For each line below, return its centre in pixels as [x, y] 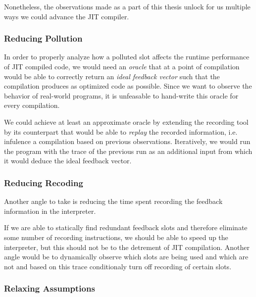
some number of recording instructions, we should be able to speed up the [116, 237]
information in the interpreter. [50, 211]
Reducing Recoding [44, 182]
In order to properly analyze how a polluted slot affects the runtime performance [127, 57]
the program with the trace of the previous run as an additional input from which [128, 151]
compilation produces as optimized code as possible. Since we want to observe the [128, 86]
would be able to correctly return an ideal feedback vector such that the [112, 76]
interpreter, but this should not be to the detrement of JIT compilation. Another [127, 247]
